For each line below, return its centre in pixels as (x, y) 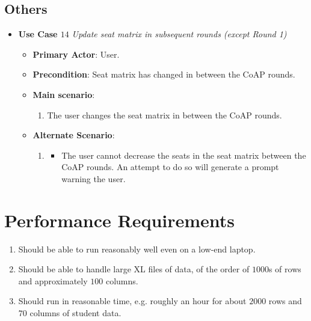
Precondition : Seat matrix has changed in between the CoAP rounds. (164, 74)
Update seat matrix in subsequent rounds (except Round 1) (179, 34)
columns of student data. (75, 313)
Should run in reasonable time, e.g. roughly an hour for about (132, 301)
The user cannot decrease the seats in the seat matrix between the (184, 155)
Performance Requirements (120, 220)
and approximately (53, 280)
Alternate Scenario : (74, 135)
